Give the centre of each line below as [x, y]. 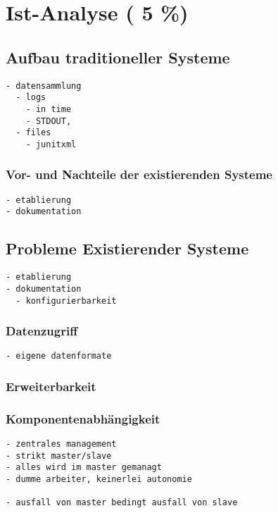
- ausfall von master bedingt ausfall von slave [122, 503]
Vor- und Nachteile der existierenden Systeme [139, 174]
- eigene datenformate [59, 356]
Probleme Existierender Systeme [127, 248]
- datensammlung [44, 86]
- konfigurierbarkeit [66, 301]
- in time [49, 109]
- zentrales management [61, 444]
